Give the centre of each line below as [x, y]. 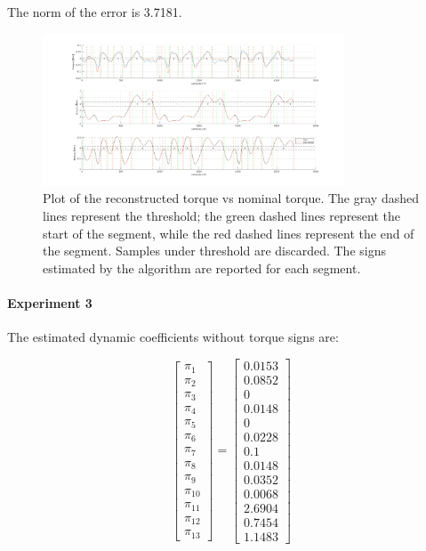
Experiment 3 [50, 302]
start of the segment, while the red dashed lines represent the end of [229, 233]
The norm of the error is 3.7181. [95, 12]
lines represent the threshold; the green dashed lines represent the [222, 216]
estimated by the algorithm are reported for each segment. [202, 267]
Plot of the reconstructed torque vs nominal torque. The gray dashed [231, 198]
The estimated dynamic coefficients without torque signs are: [173, 337]
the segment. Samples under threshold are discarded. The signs [214, 251]
